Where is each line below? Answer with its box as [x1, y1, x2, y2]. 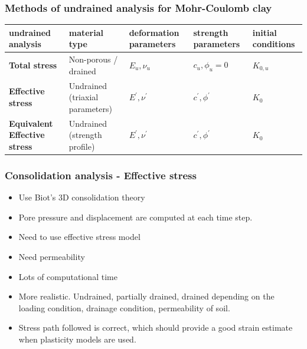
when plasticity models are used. [18, 332, 136, 345]
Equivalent [9, 117, 53, 129]
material [68, 26, 103, 38]
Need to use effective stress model [18, 231, 141, 243]
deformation [129, 26, 179, 38]
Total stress [9, 58, 57, 71]
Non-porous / [68, 53, 118, 65]
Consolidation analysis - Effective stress [5, 167, 197, 182]
